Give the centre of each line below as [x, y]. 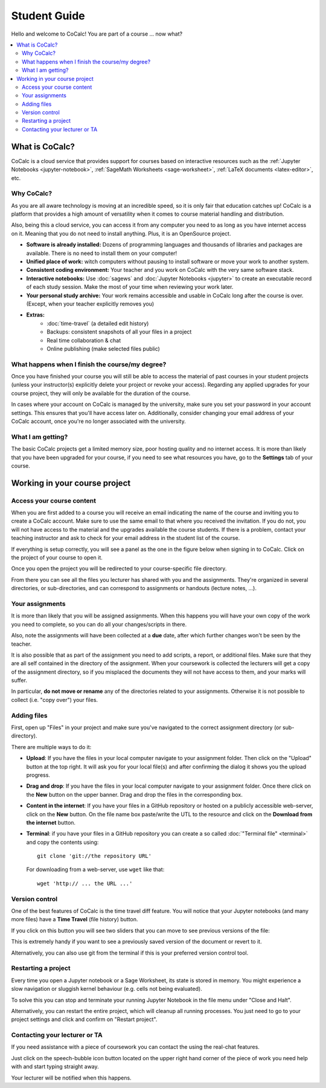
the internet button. [51, 822]
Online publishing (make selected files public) [103, 349]
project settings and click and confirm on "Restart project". [84, 1019]
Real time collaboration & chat [84, 340]
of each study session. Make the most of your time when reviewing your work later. [130, 287]
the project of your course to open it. [57, 558]
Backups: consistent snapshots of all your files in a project [119, 332]
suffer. [19, 680]
